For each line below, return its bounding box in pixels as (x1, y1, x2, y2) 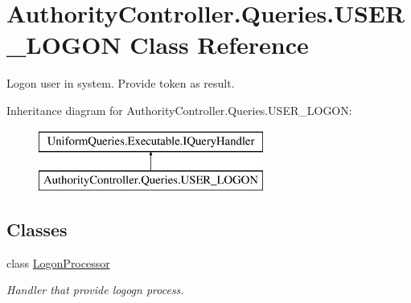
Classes (6, 217, 68, 242)
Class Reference (129, 28, 309, 61)
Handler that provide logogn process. (6, 281, 184, 298)
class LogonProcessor (6, 254, 110, 271)
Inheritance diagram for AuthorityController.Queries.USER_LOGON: (6, 101, 352, 118)
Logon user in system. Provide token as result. (6, 75, 235, 92)
